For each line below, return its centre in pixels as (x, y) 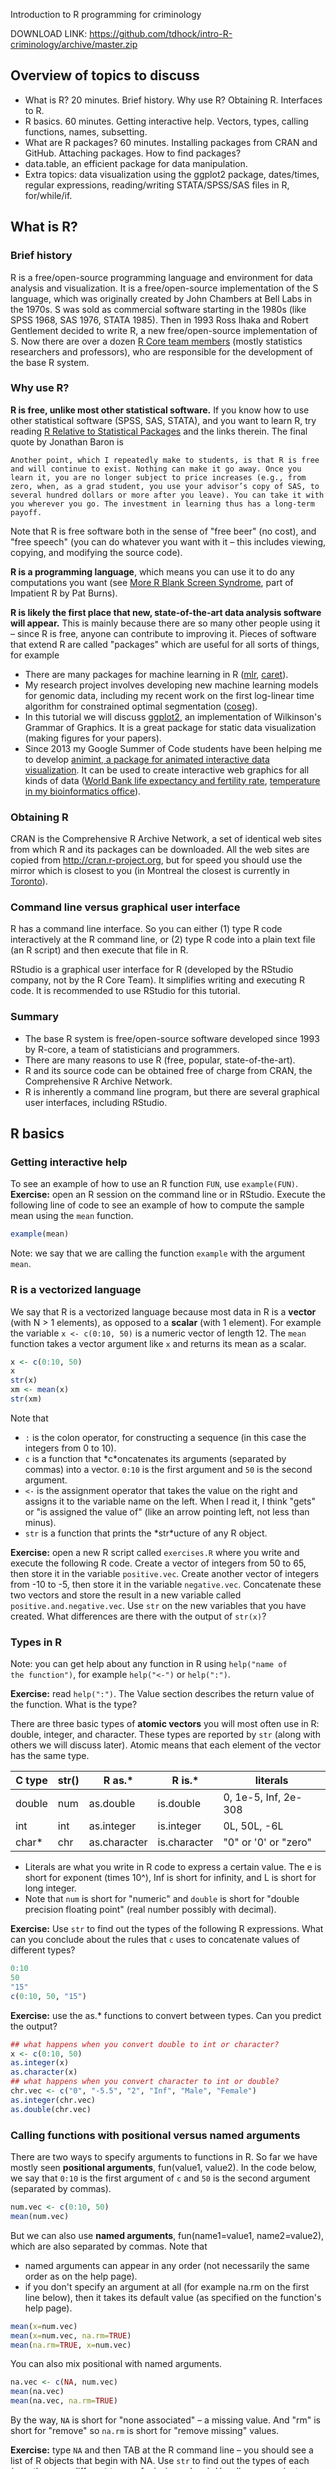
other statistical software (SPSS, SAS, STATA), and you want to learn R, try (163, 420)
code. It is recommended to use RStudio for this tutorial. (125, 991)
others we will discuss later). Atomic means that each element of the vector (166, 1745)
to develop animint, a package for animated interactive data (147, 759)
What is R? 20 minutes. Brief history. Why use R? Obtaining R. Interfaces (173, 100)
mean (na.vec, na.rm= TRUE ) (64, 2401)
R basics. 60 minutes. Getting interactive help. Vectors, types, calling (166, 121)
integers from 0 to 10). (70, 1448)
